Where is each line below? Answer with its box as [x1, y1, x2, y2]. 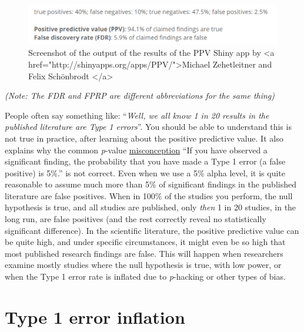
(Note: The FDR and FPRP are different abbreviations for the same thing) [5, 89, 275, 102]
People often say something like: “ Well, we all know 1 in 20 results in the [5, 109, 269, 121]
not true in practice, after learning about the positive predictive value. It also [5, 132, 283, 144]
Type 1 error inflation [5, 304, 185, 328]
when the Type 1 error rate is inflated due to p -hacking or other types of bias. [5, 270, 286, 283]
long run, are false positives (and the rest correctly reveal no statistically [5, 213, 266, 225]
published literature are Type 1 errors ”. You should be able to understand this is [5, 120, 292, 133]
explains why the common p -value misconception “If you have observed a [5, 143, 268, 156]
